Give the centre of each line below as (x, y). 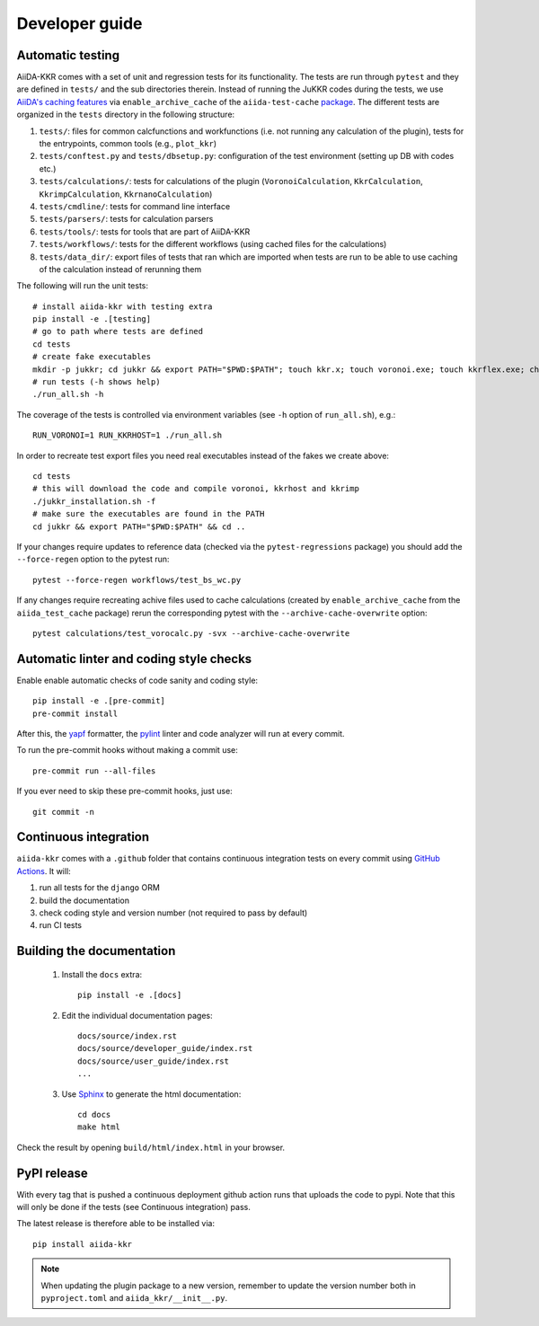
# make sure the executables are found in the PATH (149, 514)
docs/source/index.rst (128, 1036)
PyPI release (53, 1173)
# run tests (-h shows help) (97, 382)
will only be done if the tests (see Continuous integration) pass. (133, 1207)
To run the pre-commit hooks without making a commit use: (127, 750)
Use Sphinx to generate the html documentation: (151, 1094)
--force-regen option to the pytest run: (93, 559)
